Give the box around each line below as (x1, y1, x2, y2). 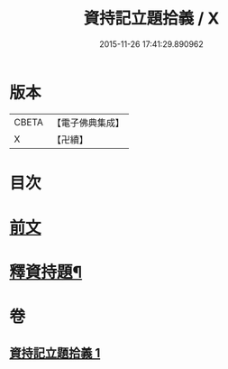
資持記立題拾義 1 (9, 345, 101, 361)
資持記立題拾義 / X (83, 8, 220, 29)
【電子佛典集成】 (51, 116, 124, 129)
